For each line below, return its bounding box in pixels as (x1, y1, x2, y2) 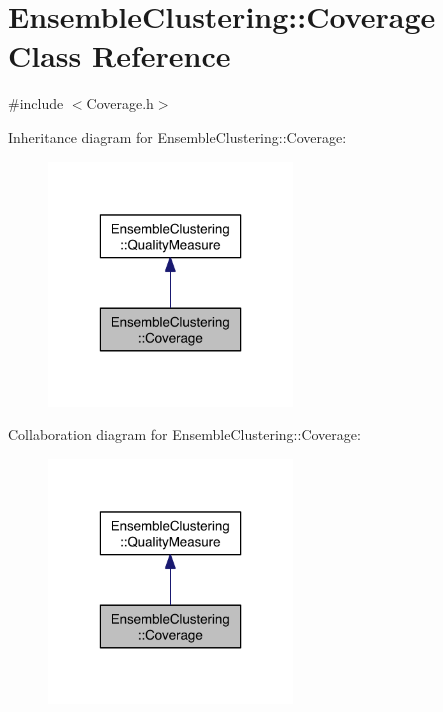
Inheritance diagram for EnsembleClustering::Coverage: (8, 126, 347, 147)
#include (8, 93, 64, 114)
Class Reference (8, 35, 231, 76)
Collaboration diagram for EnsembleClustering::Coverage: (8, 424, 361, 445)
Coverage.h (86, 93, 154, 114)
